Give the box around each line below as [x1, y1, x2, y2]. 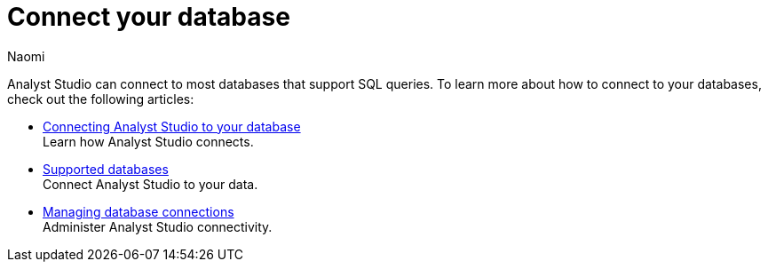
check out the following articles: [7, 91, 194, 107]
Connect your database [7, 2, 290, 32]
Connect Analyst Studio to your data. [43, 176, 258, 192]
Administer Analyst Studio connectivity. [43, 218, 273, 234]
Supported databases [43, 161, 169, 177]
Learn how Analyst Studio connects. [43, 133, 254, 149]
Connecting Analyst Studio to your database [43, 118, 301, 134]
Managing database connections [43, 203, 234, 219]
